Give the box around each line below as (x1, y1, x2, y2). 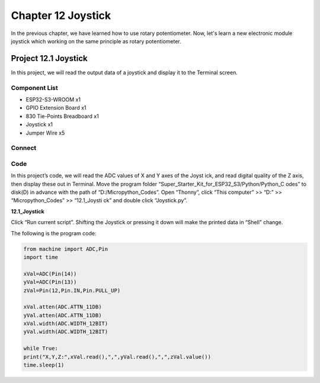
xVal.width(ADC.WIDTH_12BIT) (23, 320, 108, 327)
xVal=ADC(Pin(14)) (23, 270, 77, 277)
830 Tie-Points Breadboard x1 (25, 113, 99, 120)
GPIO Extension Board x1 (25, 104, 87, 111)
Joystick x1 (25, 121, 53, 128)
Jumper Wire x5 (25, 129, 65, 136)
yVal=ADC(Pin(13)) (23, 279, 77, 286)
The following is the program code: (11, 229, 97, 237)
